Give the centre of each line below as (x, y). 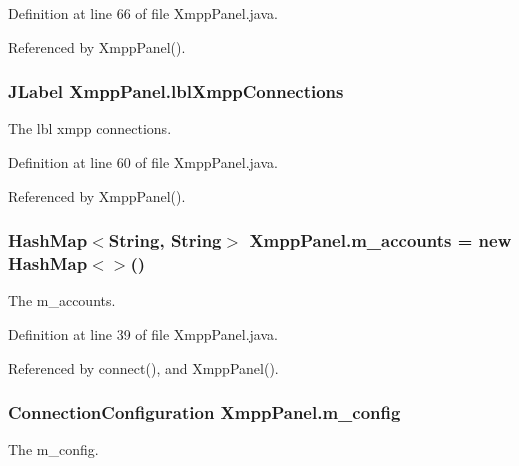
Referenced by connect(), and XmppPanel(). (143, 367)
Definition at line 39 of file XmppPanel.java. (143, 333)
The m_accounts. (62, 300)
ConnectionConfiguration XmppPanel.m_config (204, 412)
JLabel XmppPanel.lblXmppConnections (176, 91)
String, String (165, 240)
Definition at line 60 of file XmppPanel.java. (143, 162)
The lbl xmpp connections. (90, 128)
